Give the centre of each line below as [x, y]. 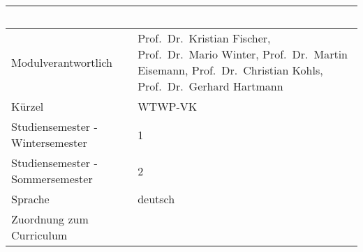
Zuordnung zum [50, 219]
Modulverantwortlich [62, 62]
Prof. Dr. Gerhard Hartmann [210, 86]
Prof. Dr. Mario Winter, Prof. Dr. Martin [243, 54]
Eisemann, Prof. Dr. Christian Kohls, [230, 70]
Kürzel [28, 106]
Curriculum [39, 235]
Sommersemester [52, 179]
